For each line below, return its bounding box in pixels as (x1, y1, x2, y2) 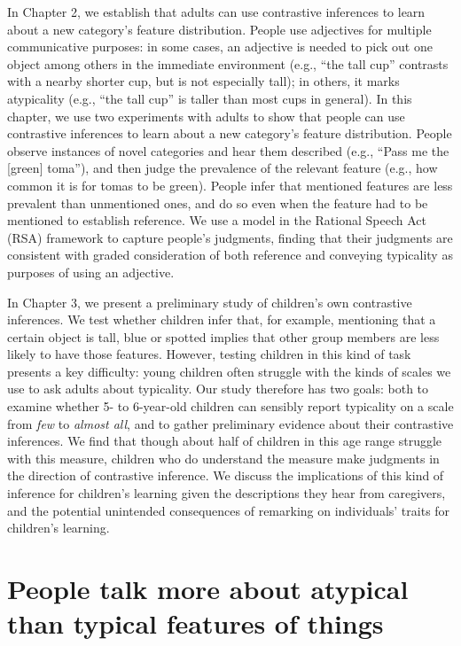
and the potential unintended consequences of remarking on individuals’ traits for (7, 501, 450, 519)
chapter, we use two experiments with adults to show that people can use (7, 106, 405, 125)
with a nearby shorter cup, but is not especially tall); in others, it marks (7, 72, 400, 90)
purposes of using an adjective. (7, 262, 175, 281)
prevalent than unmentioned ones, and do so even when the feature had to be (7, 193, 428, 212)
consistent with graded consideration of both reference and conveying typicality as (7, 245, 453, 264)
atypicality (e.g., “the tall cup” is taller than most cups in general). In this (7, 89, 412, 107)
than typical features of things (7, 605, 384, 642)
